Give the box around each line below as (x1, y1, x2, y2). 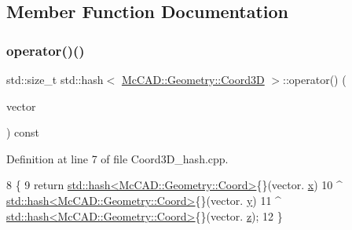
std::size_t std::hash (6, 71, 104, 87)
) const (6, 124, 40, 141)
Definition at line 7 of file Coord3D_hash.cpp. (6, 150, 229, 166)
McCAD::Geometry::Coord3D (121, 71, 265, 87)
